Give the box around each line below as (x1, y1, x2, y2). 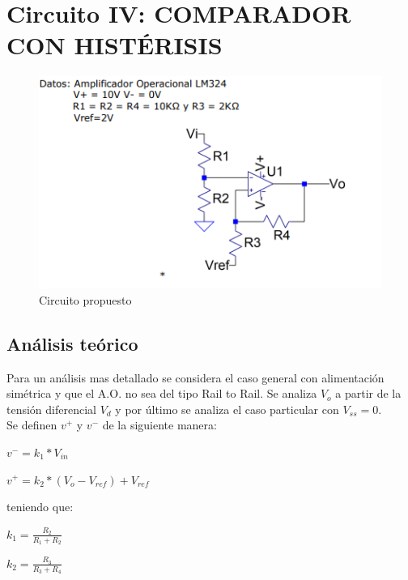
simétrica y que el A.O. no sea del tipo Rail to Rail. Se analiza (6, 385, 317, 402)
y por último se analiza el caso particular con (115, 400, 339, 417)
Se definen (6, 416, 57, 433)
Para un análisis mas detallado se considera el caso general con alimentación (6, 369, 385, 386)
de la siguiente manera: (102, 416, 217, 433)
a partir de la (335, 385, 402, 402)
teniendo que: (6, 498, 74, 515)
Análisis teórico (6, 331, 138, 356)
